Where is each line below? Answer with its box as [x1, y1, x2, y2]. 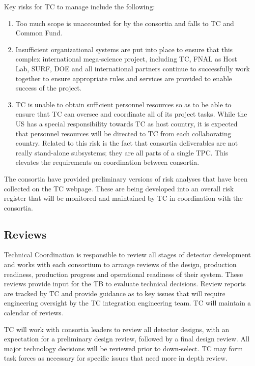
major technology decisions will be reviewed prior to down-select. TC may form [4, 343, 243, 353]
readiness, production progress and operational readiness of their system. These [4, 269, 243, 279]
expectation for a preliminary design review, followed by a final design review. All [4, 334, 250, 344]
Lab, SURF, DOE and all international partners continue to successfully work [15, 63, 250, 73]
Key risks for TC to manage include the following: [4, 1, 155, 11]
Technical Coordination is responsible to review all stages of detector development [4, 249, 251, 260]
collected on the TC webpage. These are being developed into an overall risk [4, 183, 234, 193]
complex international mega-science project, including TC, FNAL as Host [15, 54, 237, 64]
